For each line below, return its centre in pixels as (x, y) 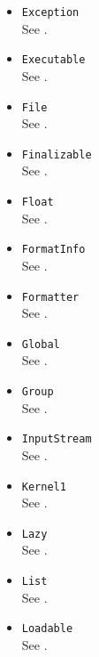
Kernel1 (44, 487)
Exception (50, 12)
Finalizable (57, 154)
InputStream (57, 439)
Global (41, 344)
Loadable (47, 629)
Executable (53, 60)
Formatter (50, 297)
